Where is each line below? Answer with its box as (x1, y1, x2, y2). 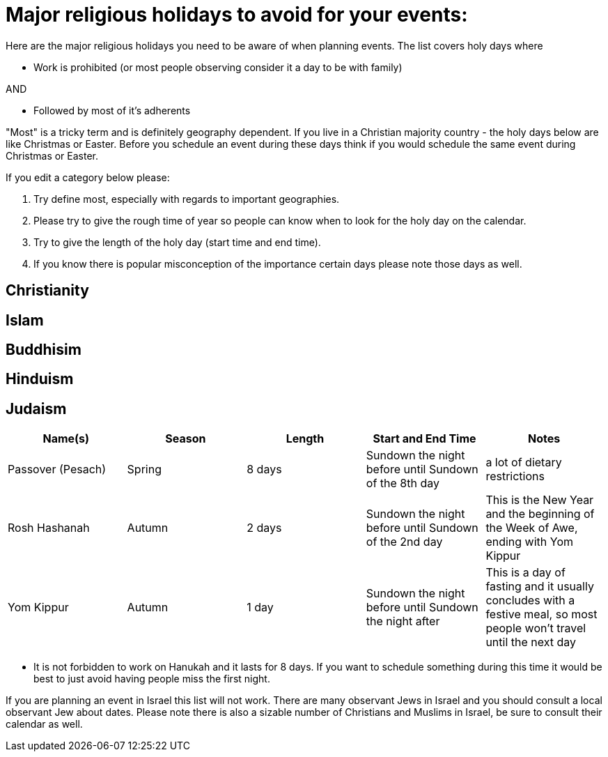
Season (165, 431, 206, 446)
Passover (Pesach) (8, 462, 107, 477)
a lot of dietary (485, 455, 562, 470)
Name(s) (42, 431, 90, 446)
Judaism (6, 399, 67, 418)
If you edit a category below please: (6, 171, 170, 183)
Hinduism (6, 370, 74, 388)
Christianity (6, 282, 89, 300)
